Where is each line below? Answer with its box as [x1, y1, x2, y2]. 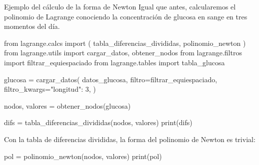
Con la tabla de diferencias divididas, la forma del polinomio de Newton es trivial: [4, 134, 255, 144]
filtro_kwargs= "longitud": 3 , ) [4, 84, 96, 94]
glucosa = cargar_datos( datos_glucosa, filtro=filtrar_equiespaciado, [4, 74, 217, 84]
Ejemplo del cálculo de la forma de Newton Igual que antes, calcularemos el [4, 1, 236, 11]
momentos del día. [4, 21, 60, 31]
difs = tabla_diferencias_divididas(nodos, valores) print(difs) [4, 117, 192, 128]
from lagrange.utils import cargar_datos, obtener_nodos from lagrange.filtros [4, 47, 242, 58]
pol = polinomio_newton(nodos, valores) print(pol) [4, 151, 162, 161]
